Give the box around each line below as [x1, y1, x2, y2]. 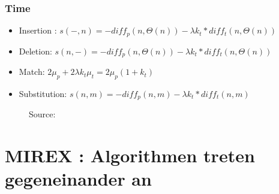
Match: [19, 65, 45, 78]
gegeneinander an [5, 166, 152, 191]
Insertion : [19, 24, 57, 37]
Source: [29, 108, 56, 120]
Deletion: [19, 44, 52, 57]
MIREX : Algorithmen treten [5, 143, 255, 168]
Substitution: [19, 87, 67, 99]
